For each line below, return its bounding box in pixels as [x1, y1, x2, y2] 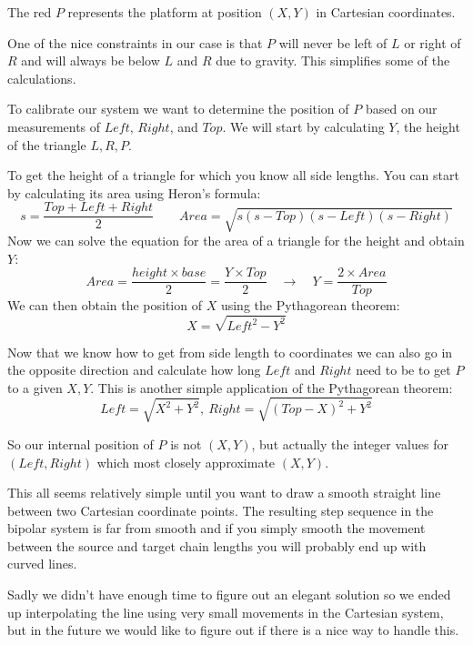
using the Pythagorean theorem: [220, 296, 400, 315]
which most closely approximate [96, 452, 276, 471]
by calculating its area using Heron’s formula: [7, 183, 261, 202]
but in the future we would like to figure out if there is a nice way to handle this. [7, 620, 459, 640]
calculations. [7, 68, 76, 87]
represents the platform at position [67, 3, 262, 21]
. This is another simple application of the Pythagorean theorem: [90, 378, 453, 397]
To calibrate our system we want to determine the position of [7, 99, 349, 118]
